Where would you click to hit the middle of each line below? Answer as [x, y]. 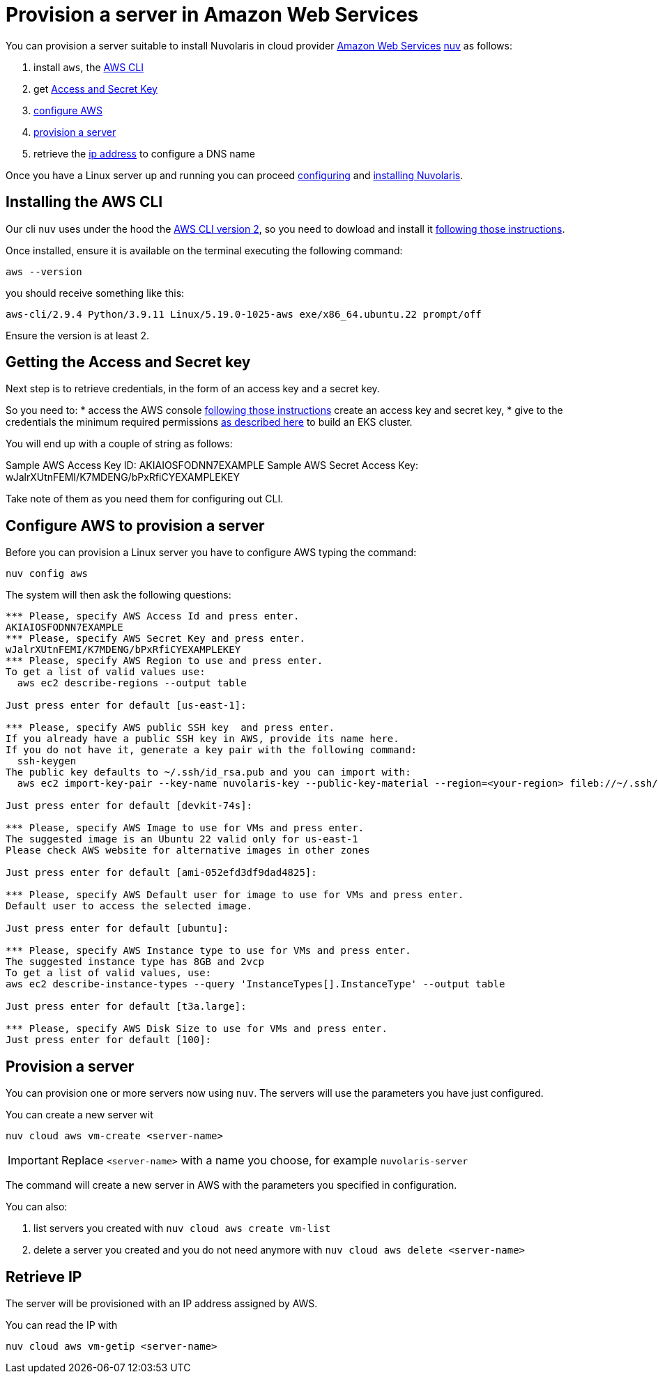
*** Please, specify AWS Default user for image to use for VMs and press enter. [235, 895]
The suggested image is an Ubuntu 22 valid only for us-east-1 [182, 839]
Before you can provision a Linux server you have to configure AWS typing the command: [211, 553]
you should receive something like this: [95, 293]
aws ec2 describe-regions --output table [132, 683]
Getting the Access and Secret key [128, 362]
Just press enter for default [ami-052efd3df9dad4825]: [161, 873]
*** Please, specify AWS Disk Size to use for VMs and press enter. [197, 1029]
